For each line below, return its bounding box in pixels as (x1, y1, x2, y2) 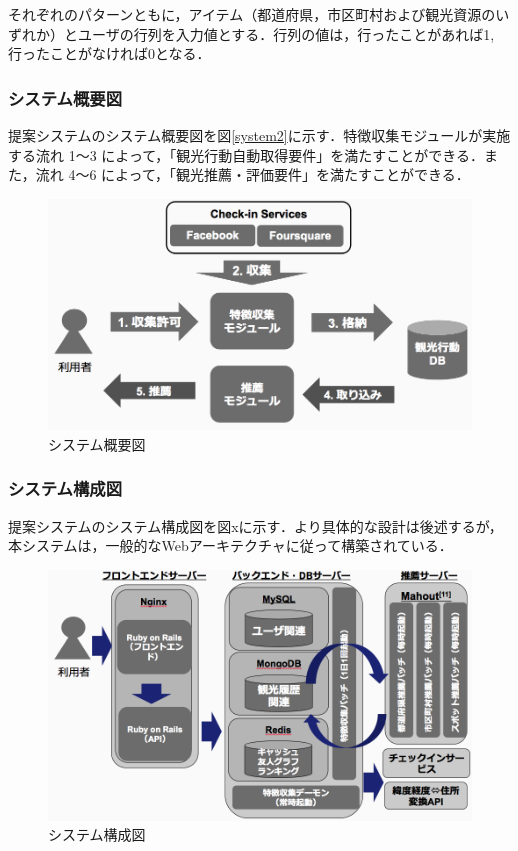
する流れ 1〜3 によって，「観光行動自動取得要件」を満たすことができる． (8, 144, 484, 165)
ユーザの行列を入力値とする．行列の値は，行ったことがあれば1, (77, 23, 495, 44)
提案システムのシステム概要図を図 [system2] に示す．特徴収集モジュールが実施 (8, 125, 511, 145)
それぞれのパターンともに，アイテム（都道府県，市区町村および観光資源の (8, 4, 496, 24)
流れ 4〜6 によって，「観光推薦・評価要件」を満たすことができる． (35, 164, 470, 185)
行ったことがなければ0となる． (8, 43, 211, 64)
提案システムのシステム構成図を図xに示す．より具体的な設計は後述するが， (8, 515, 503, 536)
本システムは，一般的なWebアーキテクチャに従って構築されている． (8, 535, 453, 556)
